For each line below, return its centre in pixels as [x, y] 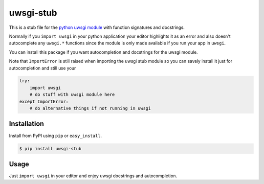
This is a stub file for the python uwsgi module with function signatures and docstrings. [97, 27]
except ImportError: [44, 101]
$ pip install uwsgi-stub [50, 149]
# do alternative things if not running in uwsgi [90, 108]
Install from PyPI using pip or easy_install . [55, 136]
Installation [26, 124]
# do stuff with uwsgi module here [72, 95]
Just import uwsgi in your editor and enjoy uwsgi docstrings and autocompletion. [93, 176]
